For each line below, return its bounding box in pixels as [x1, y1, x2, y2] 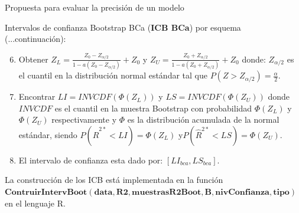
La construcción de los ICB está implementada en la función [5, 173, 223, 186]
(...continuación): [5, 32, 66, 45]
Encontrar [18, 90, 56, 103]
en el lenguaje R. [5, 196, 66, 209]
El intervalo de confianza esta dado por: [18, 153, 163, 166]
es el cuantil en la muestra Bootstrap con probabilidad [54, 101, 252, 114]
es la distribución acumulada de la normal [127, 113, 279, 126]
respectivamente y [51, 113, 117, 126]
